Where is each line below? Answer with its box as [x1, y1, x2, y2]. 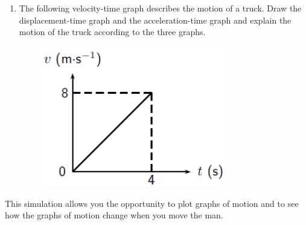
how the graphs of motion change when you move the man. [5, 209, 223, 221]
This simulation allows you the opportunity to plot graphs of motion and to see [5, 197, 299, 209]
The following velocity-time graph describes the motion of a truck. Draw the [19, 2, 302, 14]
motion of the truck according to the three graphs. [19, 25, 206, 38]
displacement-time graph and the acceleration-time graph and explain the [19, 13, 292, 26]
